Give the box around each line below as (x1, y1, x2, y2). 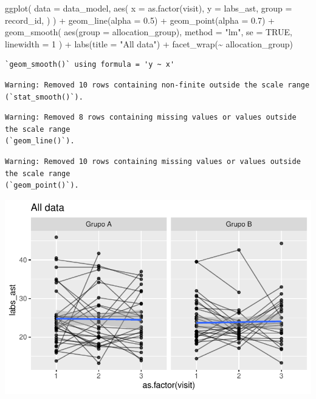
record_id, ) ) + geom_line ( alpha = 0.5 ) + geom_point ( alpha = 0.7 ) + (5, 13, 275, 26)
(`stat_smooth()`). (5, 92, 83, 101)
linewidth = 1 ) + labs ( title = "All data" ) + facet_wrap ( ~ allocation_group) (5, 37, 293, 50)
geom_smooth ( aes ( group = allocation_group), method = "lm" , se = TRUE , (5, 26, 292, 38)
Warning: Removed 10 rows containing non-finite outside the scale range (5, 80, 310, 89)
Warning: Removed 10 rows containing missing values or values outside (5, 157, 301, 166)
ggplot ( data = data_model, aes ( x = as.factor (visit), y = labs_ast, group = (5, 2, 292, 14)
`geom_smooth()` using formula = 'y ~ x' (5, 60, 175, 69)
